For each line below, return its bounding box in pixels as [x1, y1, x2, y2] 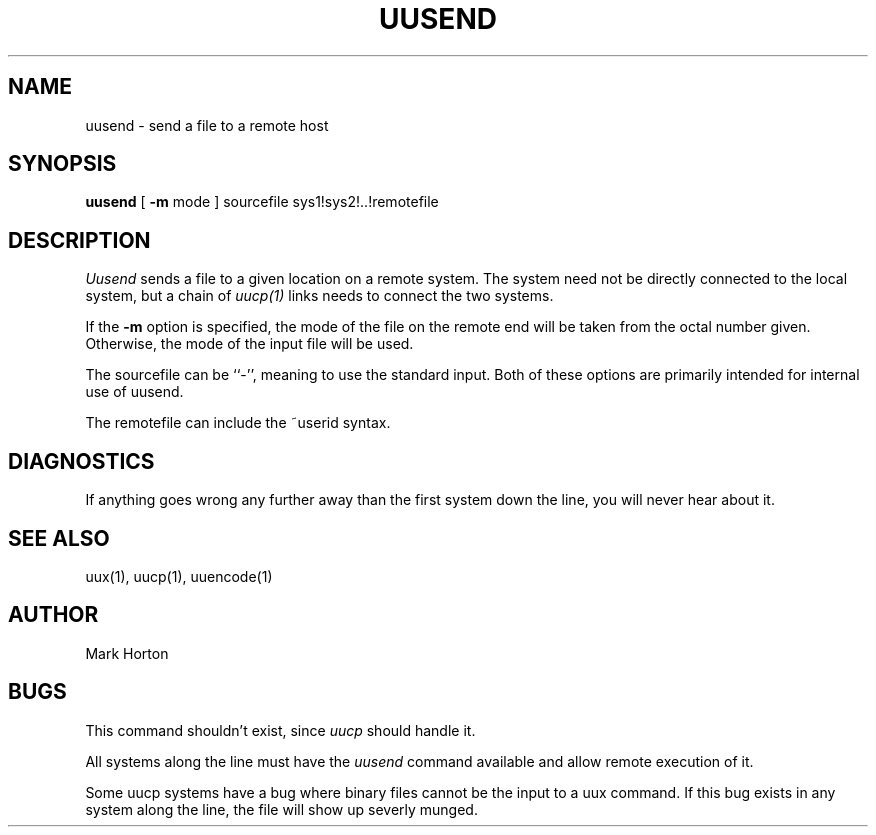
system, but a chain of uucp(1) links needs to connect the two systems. [85, 287, 554, 305]
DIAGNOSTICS [8, 448, 155, 474]
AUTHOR [8, 602, 99, 628]
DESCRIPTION [8, 227, 151, 253]
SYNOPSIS [8, 151, 117, 177]
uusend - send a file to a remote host [85, 116, 329, 134]
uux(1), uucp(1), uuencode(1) [85, 567, 273, 585]
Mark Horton [85, 644, 169, 662]
